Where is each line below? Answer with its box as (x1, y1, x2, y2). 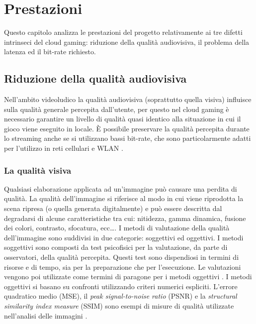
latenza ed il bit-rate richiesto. (4, 46, 96, 57)
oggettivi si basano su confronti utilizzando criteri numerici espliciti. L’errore (4, 281, 238, 291)
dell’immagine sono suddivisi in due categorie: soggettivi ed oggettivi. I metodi (4, 232, 244, 242)
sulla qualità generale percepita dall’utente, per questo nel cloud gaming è (4, 104, 229, 114)
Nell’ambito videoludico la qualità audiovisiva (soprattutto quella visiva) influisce (4, 94, 252, 105)
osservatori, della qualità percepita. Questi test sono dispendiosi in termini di (4, 252, 239, 262)
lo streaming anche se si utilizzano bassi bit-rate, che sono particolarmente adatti (4, 133, 251, 143)
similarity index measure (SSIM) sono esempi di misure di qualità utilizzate (4, 301, 234, 311)
